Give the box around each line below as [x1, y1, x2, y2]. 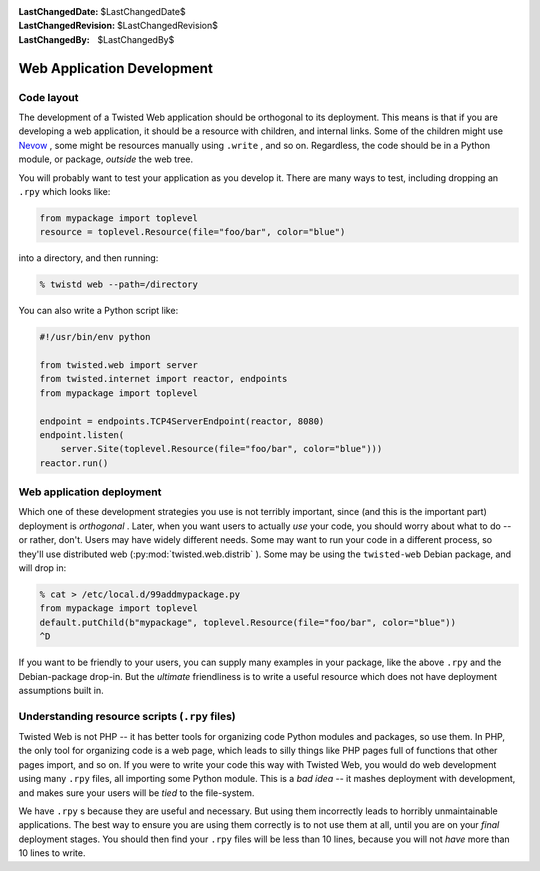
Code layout [18, 90, 79, 104]
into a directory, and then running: [18, 252, 159, 264]
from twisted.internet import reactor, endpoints [39, 373, 288, 385]
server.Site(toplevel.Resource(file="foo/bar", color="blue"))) [60, 443, 383, 455]
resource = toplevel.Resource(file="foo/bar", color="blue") [39, 226, 346, 238]
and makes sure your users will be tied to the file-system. [18, 786, 255, 799]
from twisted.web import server [39, 359, 199, 370]
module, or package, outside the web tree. [18, 153, 194, 165]
